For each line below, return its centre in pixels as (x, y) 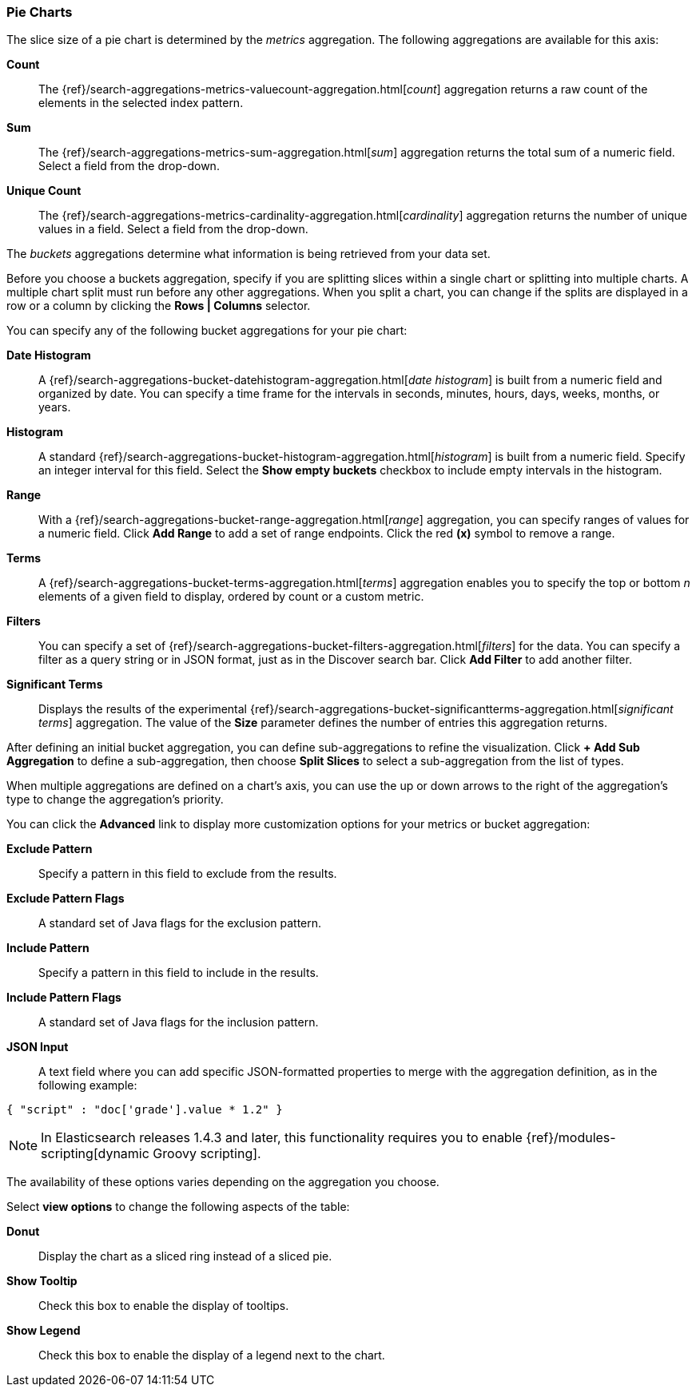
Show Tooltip (42, 1281)
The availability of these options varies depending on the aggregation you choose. (223, 1182)
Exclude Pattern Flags (66, 899)
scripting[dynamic (95, 1154)
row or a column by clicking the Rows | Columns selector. (159, 306)
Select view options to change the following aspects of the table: (178, 1207)
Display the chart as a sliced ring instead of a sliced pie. (185, 1256)
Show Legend (44, 1331)
